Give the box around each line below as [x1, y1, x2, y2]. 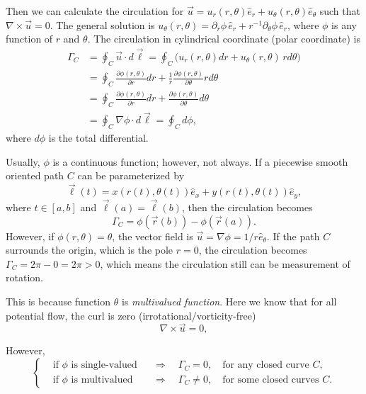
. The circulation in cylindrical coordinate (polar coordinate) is [87, 31, 360, 46]
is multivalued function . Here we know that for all [121, 293, 337, 308]
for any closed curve [222, 360, 309, 371]
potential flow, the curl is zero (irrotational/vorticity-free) [6, 308, 256, 322]
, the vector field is [112, 228, 193, 243]
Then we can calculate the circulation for [6, 4, 184, 18]
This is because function [6, 293, 111, 308]
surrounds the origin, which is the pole [6, 242, 173, 257]
